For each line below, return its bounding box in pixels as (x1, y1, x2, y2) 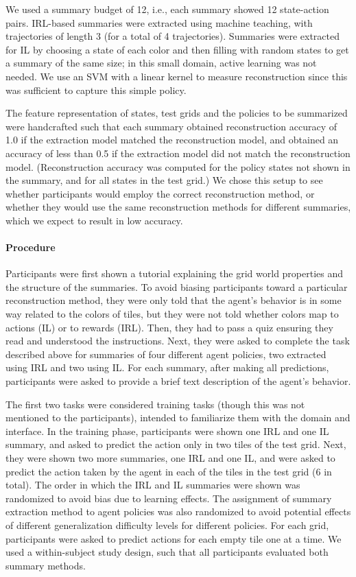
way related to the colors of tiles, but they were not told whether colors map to (5, 307, 339, 321)
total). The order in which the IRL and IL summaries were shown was (5, 478, 300, 492)
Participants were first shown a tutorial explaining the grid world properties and (5, 266, 344, 281)
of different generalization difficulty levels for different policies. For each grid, (5, 517, 329, 532)
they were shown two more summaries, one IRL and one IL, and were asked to (5, 451, 335, 465)
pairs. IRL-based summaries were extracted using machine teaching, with (5, 15, 313, 30)
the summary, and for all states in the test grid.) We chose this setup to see (5, 173, 323, 187)
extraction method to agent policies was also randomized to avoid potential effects (5, 504, 351, 519)
